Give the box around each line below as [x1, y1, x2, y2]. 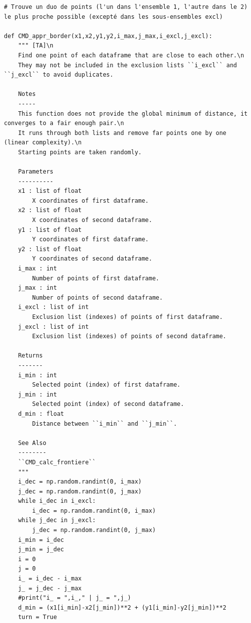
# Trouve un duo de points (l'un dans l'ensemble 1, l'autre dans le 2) [4, 3, 248, 10]
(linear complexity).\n [4, 139, 82, 146]
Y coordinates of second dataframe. [32, 255, 152, 263]
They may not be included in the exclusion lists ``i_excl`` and [18, 61, 237, 69]
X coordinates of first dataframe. [32, 197, 149, 204]
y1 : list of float [18, 226, 82, 233]
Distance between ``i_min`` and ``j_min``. [32, 420, 177, 427]
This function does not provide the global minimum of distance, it [18, 110, 248, 117]
